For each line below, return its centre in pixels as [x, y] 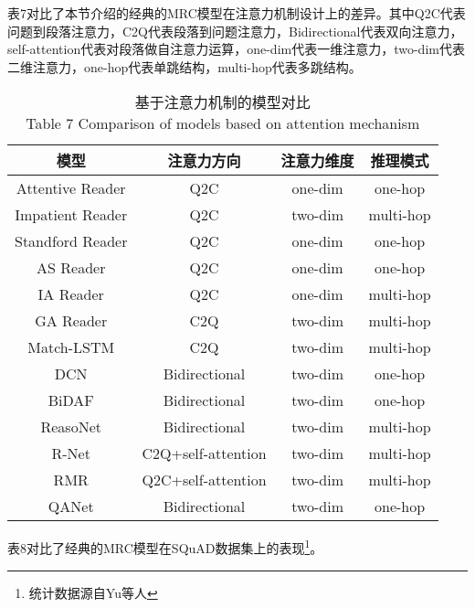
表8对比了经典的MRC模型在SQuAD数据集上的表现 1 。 [165, 547]
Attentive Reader [71, 188]
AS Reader [71, 268]
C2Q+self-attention [204, 453]
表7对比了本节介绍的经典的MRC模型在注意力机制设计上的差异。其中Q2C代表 [237, 13]
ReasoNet [71, 427]
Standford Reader [71, 241]
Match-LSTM [71, 347]
